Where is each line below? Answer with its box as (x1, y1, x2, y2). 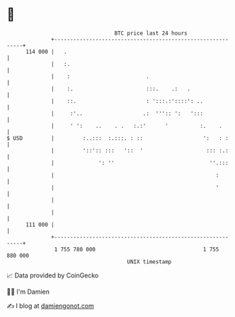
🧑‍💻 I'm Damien (6, 287, 50, 296)
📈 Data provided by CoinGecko (6, 271, 99, 280)
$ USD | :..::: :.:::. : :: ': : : (6, 134, 229, 142)
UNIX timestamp (127, 258, 172, 265)
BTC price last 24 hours (114, 30, 188, 37)
